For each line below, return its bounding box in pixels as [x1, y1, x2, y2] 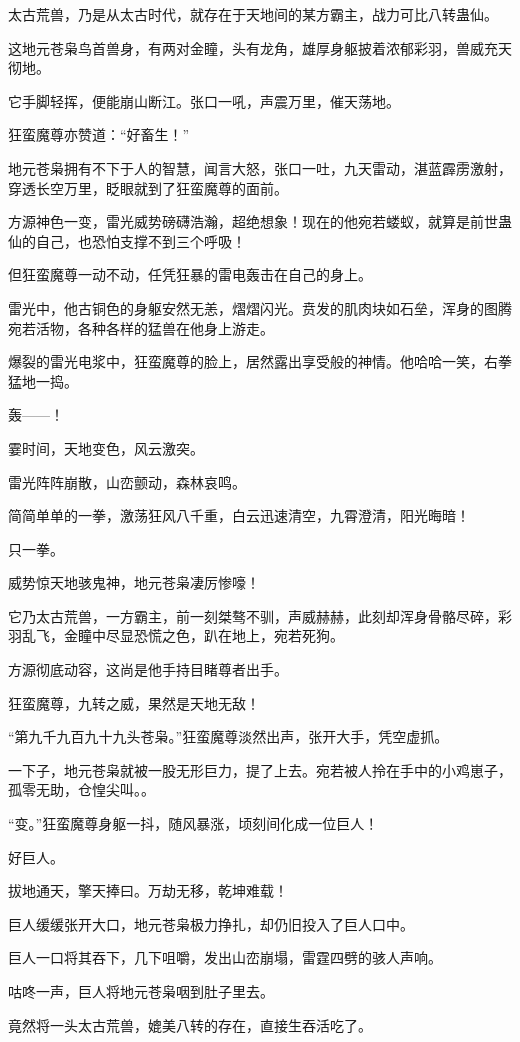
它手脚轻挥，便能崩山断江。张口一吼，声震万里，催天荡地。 [8, 90, 400, 111]
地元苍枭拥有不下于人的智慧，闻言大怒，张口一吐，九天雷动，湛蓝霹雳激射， [8, 157, 512, 178]
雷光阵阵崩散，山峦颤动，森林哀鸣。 [8, 471, 246, 492]
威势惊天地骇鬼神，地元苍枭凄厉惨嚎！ [8, 572, 260, 593]
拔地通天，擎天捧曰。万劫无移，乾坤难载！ [8, 880, 288, 901]
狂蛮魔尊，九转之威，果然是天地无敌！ [8, 692, 260, 713]
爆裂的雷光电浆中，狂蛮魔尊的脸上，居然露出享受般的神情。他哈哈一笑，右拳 [8, 351, 512, 372]
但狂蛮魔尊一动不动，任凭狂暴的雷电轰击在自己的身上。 [8, 264, 372, 285]
